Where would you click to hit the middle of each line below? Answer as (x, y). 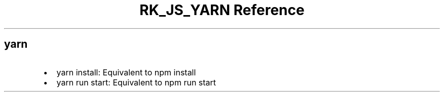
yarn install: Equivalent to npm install (126, 72)
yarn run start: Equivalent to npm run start (136, 82)
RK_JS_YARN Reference (222, 10)
